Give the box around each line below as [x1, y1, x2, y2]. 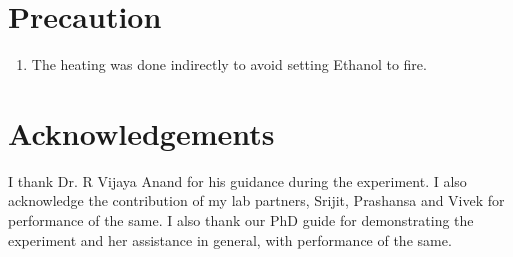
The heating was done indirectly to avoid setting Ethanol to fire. [31, 54, 427, 75]
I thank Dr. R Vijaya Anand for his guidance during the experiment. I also [8, 170, 467, 191]
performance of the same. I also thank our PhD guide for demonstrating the [8, 210, 474, 231]
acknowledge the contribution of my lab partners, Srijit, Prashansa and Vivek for [8, 190, 505, 211]
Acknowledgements [8, 112, 275, 153]
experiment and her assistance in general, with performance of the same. [8, 229, 452, 250]
